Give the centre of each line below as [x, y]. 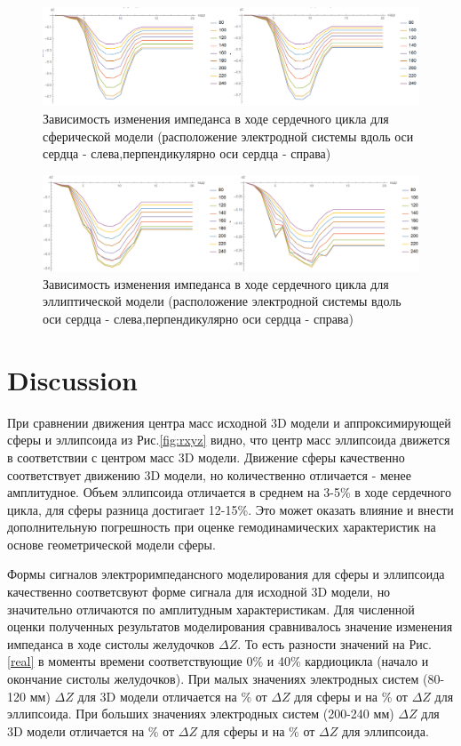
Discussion [72, 379]
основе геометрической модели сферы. [111, 544]
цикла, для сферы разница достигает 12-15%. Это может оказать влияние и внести [230, 509]
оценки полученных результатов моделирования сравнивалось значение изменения [230, 626]
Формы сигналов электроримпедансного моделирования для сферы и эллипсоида [226, 574]
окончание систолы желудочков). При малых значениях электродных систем [213, 679]
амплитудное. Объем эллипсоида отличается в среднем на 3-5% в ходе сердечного [229, 492]
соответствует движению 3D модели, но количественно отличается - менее [209, 474]
